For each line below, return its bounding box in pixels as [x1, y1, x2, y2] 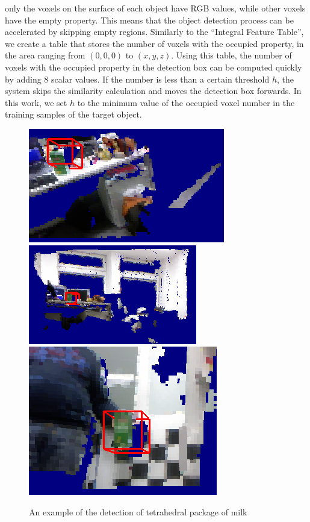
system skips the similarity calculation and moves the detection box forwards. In [5, 84, 302, 97]
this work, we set [5, 96, 67, 108]
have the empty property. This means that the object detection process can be [5, 13, 294, 26]
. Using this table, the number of [171, 49, 292, 61]
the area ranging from [5, 49, 85, 61]
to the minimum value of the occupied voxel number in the [77, 96, 295, 108]
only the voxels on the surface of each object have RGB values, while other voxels [5, 2, 306, 14]
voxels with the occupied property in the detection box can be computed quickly [5, 60, 302, 73]
